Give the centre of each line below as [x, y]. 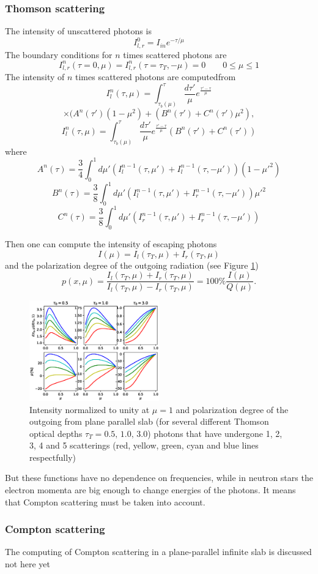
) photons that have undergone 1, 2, [215, 433]
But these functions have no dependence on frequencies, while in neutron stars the [159, 478]
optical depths [56, 433]
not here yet [28, 564]
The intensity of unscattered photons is [78, 31]
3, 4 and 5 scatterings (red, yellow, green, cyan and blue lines [144, 445]
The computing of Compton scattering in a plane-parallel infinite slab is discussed [158, 552]
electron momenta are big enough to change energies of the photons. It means [150, 490]
